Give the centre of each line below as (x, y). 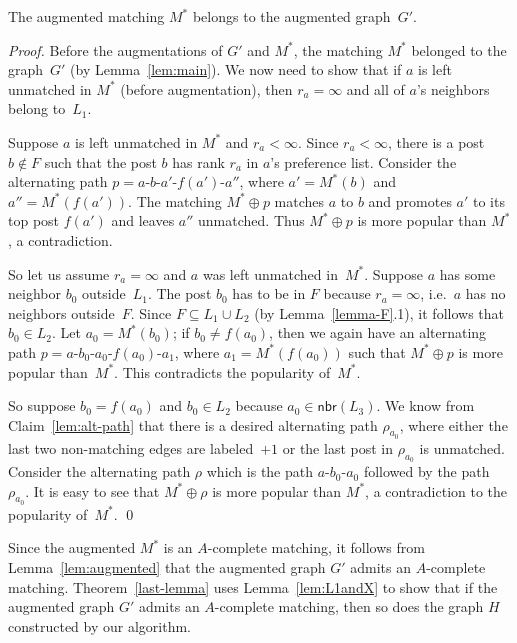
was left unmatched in (270, 273)
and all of (375, 88)
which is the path (260, 471)
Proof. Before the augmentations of (115, 49)
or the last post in (337, 447)
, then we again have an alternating (378, 332)
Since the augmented (72, 547)
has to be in (269, 293)
